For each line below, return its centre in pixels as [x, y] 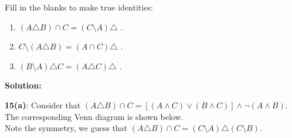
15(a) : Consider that [43, 105]
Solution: [23, 85]
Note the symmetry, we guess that [66, 128]
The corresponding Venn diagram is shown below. [94, 116]
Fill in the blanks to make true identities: [79, 7]
